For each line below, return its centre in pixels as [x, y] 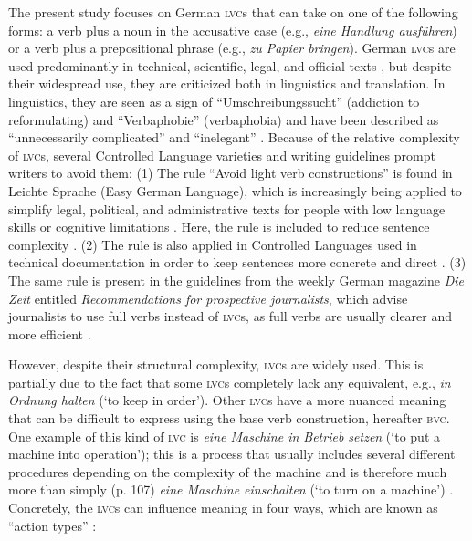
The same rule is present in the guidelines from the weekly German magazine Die [236, 280]
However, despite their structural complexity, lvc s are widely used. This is [216, 364]
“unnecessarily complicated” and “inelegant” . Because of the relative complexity [234, 137]
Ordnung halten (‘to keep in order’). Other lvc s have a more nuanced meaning [227, 400]
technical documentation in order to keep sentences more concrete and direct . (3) [237, 262]
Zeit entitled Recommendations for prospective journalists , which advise [208, 298]
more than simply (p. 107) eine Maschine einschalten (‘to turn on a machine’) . [231, 489]
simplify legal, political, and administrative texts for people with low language [227, 208]
